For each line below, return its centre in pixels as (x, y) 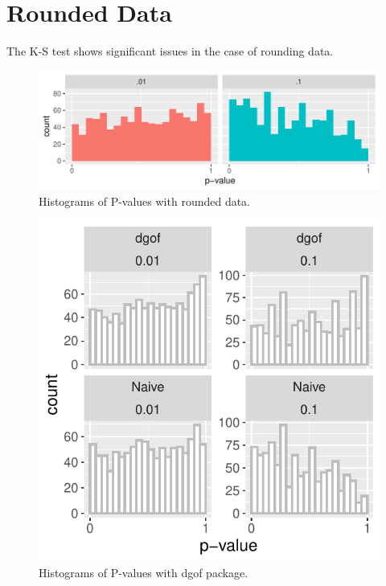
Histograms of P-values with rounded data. (145, 201)
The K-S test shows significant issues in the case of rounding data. (170, 51)
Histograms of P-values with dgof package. (144, 572)
